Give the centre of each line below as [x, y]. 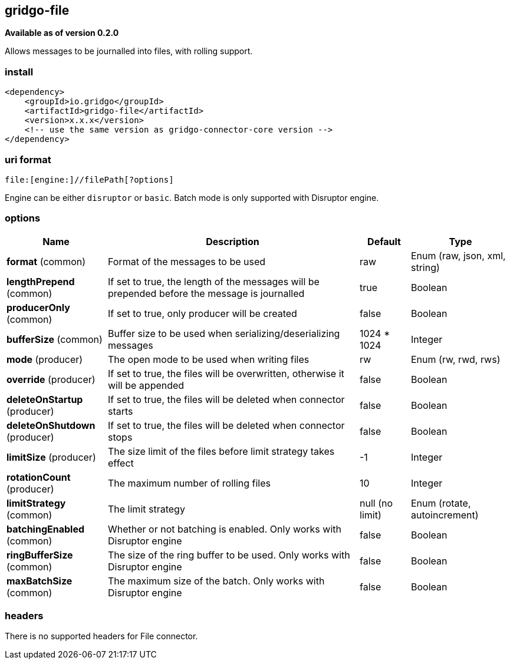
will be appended [146, 385]
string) [425, 267]
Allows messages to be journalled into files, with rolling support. [129, 51]
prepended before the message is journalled [206, 293]
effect [121, 463]
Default [384, 241]
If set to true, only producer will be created [203, 313]
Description [233, 241]
